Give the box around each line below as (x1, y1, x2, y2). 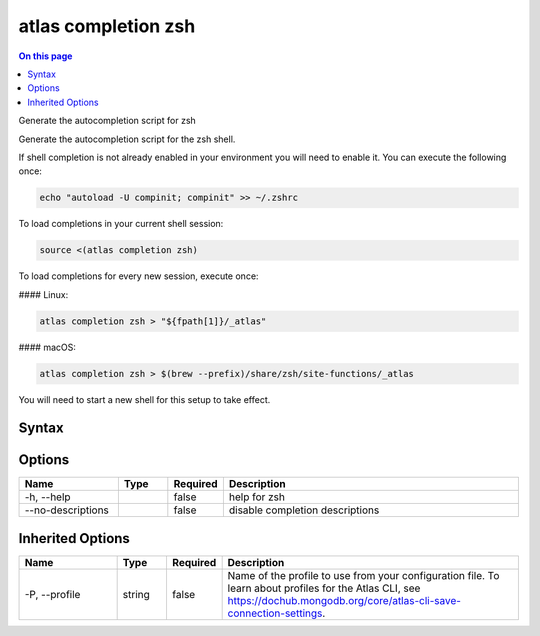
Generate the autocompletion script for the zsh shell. (18, 133, 236, 145)
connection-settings (227, 606, 323, 620)
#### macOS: (18, 341, 77, 353)
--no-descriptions (24, 503, 110, 517)
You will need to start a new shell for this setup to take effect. (18, 393, 271, 405)
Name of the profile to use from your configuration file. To (227, 568, 500, 582)
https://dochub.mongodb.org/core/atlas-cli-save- (227, 593, 462, 607)
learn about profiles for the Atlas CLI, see (227, 581, 421, 595)
